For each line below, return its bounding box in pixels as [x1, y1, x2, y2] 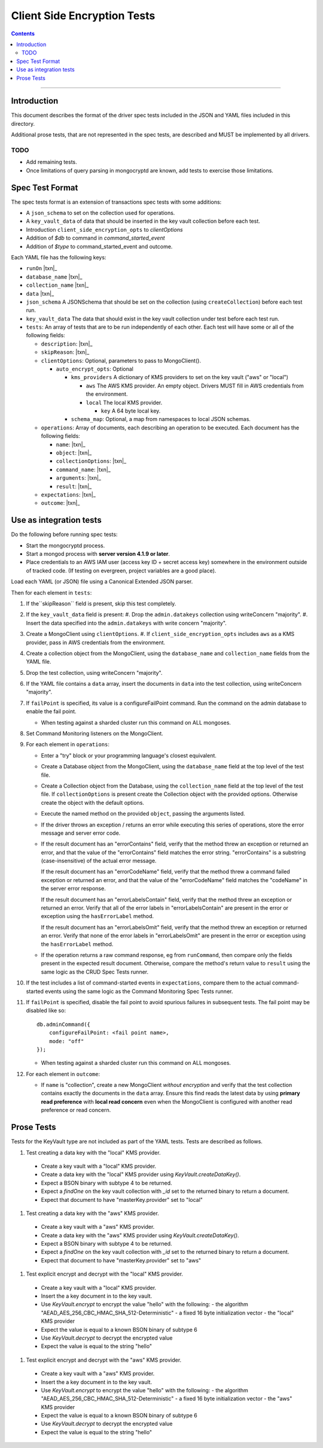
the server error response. [41, 885, 106, 892]
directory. [11, 120, 35, 127]
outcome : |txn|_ [41, 499, 80, 507]
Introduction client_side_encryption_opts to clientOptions [26, 226, 183, 233]
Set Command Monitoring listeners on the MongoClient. [26, 730, 164, 737]
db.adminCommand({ [36, 1021, 91, 1028]
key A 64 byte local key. [100, 407, 161, 414]
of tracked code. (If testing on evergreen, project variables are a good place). [26, 567, 217, 574]
